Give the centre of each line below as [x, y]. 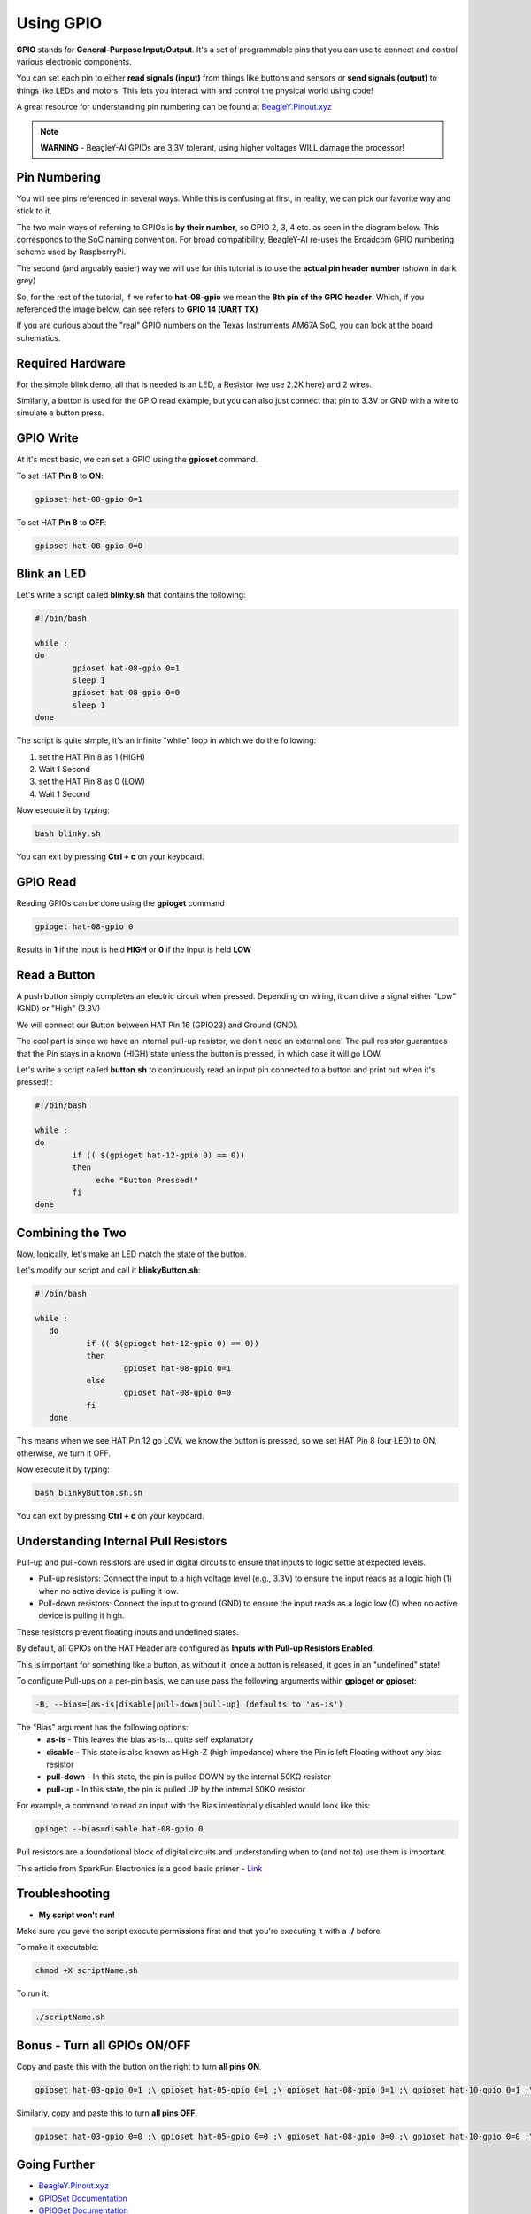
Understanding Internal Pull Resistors [122, 1541]
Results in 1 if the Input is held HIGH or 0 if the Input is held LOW [134, 950]
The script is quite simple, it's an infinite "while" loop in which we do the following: [166, 740]
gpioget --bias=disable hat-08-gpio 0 [119, 1829]
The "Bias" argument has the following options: [103, 1727]
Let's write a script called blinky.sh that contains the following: [131, 595]
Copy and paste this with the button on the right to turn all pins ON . [139, 2066]
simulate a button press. [60, 413]
